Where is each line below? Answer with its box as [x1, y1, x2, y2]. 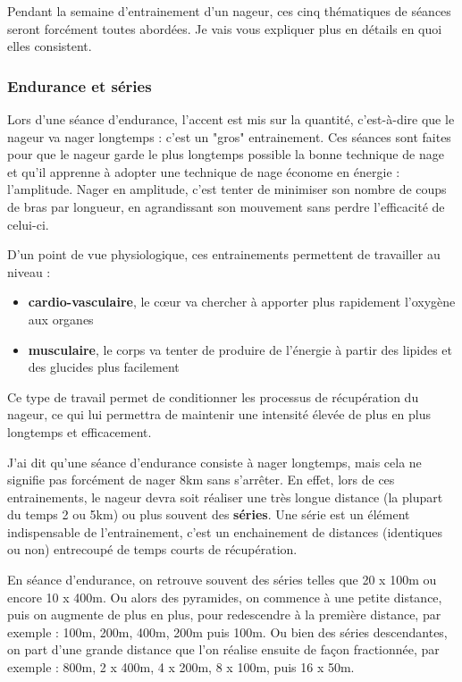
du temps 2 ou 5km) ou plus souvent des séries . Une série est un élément [7, 505, 410, 524]
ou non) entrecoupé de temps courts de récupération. [7, 540, 298, 559]
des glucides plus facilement [28, 358, 180, 376]
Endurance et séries [7, 74, 152, 97]
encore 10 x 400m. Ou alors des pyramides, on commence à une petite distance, [7, 587, 442, 606]
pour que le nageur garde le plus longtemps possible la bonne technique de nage [7, 145, 444, 164]
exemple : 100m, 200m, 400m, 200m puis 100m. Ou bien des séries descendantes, [7, 622, 448, 641]
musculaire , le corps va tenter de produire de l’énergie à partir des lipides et [28, 340, 453, 358]
